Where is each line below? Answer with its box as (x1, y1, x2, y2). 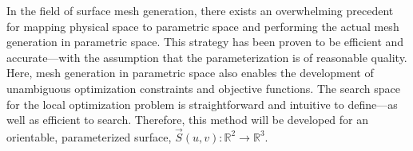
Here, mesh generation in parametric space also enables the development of (6, 64, 374, 81)
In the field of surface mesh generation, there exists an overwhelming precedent (6, 2, 394, 18)
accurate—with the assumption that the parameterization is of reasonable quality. (6, 48, 407, 65)
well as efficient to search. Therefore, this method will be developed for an (6, 111, 369, 128)
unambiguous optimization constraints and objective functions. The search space (6, 79, 400, 96)
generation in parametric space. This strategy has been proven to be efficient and (6, 33, 404, 50)
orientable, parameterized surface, (6, 128, 172, 145)
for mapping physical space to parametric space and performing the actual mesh (6, 17, 399, 34)
